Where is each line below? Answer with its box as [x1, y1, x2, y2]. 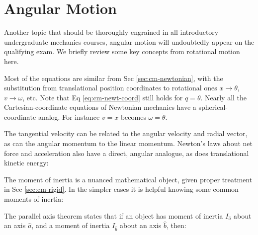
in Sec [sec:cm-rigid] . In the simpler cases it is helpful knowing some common [4, 184, 239, 194]
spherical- [198, 102, 228, 112]
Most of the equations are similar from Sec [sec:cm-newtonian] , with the [4, 73, 223, 83]
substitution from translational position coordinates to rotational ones [4, 82, 217, 93]
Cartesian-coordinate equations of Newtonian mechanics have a [4, 102, 196, 112]
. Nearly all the [200, 92, 247, 102]
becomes [120, 111, 146, 122]
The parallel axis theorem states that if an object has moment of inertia [4, 210, 223, 221]
